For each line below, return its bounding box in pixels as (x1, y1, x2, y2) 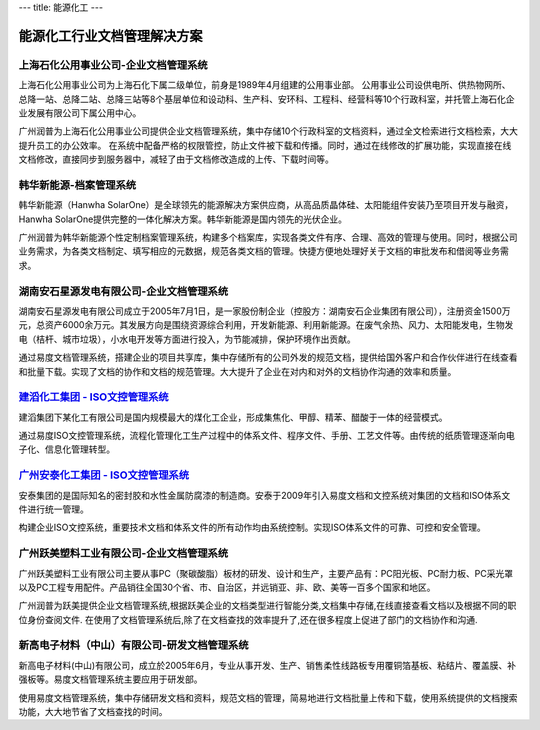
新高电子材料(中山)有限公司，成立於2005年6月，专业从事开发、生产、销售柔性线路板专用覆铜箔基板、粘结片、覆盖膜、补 (18, 659, 517, 671)
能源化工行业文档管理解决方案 (18, 27, 203, 44)
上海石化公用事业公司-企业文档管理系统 (18, 58, 209, 72)
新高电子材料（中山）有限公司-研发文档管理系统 (18, 638, 249, 652)
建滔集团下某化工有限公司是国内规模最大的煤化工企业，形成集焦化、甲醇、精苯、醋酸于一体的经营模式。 (18, 411, 448, 423)
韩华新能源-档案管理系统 (18, 178, 137, 192)
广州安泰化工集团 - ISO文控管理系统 (18, 468, 190, 482)
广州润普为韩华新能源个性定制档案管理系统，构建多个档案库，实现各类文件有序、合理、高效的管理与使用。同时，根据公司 (18, 231, 518, 244)
